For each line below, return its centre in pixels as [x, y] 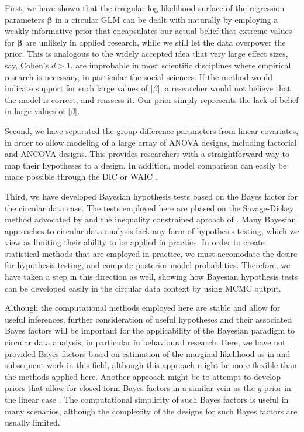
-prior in [276, 388]
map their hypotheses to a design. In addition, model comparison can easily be [146, 165]
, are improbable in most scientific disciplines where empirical [181, 65]
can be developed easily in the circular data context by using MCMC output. [143, 288]
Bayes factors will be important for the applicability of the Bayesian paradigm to [150, 330]
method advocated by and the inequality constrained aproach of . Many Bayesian [151, 219]
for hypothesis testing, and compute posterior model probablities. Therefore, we [148, 265]
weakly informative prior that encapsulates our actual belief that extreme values [148, 31]
